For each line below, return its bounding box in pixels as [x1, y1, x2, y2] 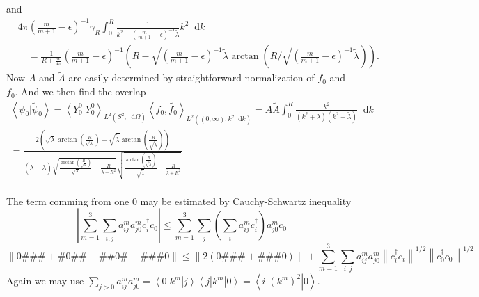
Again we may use [6, 273, 84, 288]
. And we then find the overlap [15, 84, 146, 99]
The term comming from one [6, 193, 129, 208]
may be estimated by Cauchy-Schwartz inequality [140, 193, 352, 208]
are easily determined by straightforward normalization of [68, 70, 315, 85]
